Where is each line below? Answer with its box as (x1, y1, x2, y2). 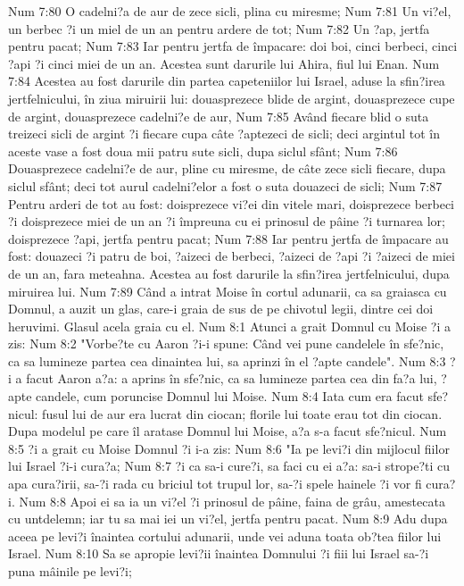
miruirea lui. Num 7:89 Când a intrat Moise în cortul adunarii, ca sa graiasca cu (8, 281, 447, 300)
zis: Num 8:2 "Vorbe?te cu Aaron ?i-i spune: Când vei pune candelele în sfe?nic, (8, 334, 444, 353)
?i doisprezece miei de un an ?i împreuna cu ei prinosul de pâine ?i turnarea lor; (8, 212, 445, 230)
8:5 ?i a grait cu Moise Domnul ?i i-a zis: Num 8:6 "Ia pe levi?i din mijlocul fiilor (8, 439, 450, 457)
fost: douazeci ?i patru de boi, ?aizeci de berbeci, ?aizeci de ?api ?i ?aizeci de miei (8, 247, 455, 265)
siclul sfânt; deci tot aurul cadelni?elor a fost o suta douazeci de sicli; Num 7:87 (8, 176, 443, 195)
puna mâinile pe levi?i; (8, 562, 132, 580)
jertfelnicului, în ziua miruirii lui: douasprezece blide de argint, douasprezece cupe (8, 88, 455, 107)
